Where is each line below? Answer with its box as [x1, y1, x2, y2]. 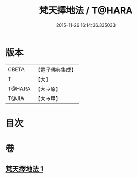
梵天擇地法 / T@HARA [39, 5, 133, 16]
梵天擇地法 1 [5, 165, 44, 173]
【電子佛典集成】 [35, 66, 77, 73]
